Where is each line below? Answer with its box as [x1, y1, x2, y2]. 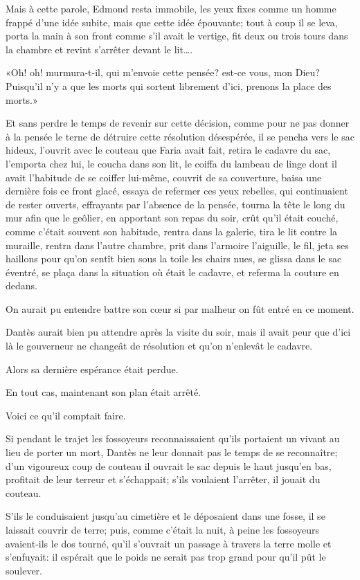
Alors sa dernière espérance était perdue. [6, 361, 179, 376]
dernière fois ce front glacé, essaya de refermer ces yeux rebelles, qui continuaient [6, 183, 348, 198]
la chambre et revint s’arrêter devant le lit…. [6, 42, 193, 56]
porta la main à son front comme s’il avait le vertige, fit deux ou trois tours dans [6, 28, 348, 43]
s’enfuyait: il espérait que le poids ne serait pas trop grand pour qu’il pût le [6, 550, 326, 564]
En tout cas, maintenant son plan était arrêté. [6, 385, 201, 399]
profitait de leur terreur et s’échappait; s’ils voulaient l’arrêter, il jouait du [6, 472, 321, 487]
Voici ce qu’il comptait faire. [6, 408, 126, 422]
